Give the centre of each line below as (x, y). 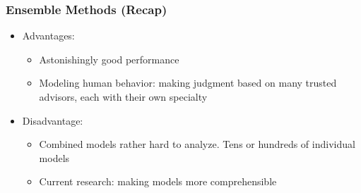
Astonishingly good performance (109, 59)
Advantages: (48, 36)
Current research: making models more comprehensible (158, 181)
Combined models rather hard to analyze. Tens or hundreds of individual (197, 144)
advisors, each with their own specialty (123, 96)
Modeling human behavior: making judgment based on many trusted (188, 83)
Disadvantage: (53, 120)
